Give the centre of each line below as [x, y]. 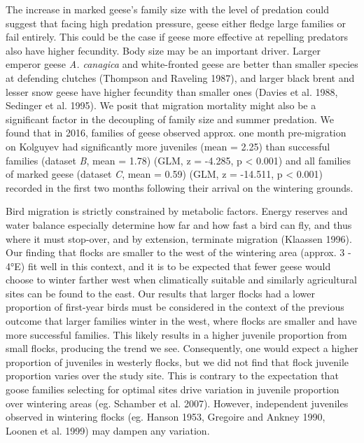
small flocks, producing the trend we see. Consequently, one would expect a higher [182, 348]
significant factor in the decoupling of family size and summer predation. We [170, 119]
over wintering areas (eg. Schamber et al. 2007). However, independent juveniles [177, 403]
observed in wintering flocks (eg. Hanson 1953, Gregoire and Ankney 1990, [166, 417]
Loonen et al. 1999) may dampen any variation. [108, 430]
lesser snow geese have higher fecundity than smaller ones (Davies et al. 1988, [172, 91]
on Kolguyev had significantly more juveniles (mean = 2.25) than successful [168, 146]
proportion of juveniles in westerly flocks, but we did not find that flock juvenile [177, 361]
